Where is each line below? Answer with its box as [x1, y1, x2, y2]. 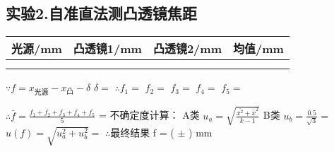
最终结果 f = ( [110, 124, 174, 139]
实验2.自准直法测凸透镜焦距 [6, 2, 197, 24]
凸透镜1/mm [73, 40, 142, 57]
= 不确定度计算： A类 [98, 107, 200, 122]
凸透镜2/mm [153, 40, 222, 57]
